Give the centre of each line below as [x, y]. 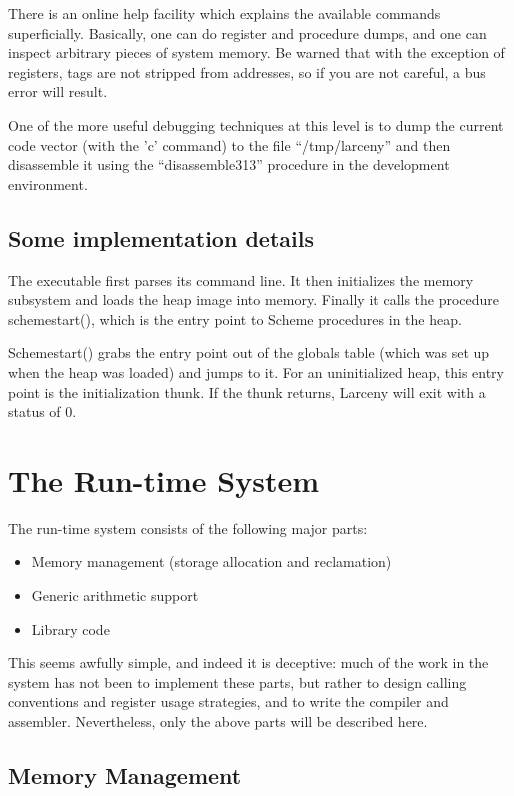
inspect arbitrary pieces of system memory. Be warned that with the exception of [256, 52]
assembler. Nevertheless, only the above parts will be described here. [218, 720]
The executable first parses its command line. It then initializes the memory [241, 279]
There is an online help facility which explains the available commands [224, 13]
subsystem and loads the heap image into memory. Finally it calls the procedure [254, 299]
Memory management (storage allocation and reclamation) [211, 561]
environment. [48, 183]
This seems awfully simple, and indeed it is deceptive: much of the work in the [248, 662]
